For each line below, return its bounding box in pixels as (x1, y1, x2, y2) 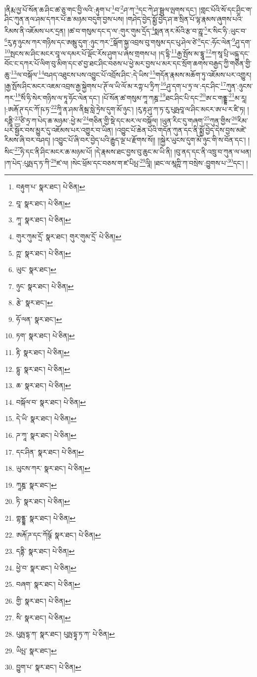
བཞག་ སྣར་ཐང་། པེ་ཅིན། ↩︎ (16, 579, 80, 589)
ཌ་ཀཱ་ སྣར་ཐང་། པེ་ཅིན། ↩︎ (16, 430, 76, 440)
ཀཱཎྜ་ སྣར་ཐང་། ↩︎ (16, 479, 57, 490)
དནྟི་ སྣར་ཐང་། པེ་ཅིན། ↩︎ (16, 546, 75, 556)
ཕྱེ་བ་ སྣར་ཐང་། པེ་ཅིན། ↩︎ (16, 562, 76, 572)
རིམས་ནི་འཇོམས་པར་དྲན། (4, 25, 66, 36)
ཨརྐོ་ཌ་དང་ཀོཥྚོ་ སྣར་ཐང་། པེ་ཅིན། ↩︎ (16, 529, 101, 539)
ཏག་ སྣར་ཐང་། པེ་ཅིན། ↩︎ (16, 330, 75, 341)
